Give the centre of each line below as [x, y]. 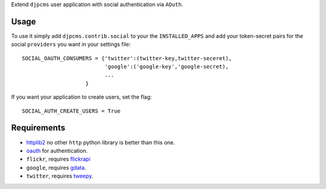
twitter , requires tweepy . [60, 176]
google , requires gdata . [56, 167]
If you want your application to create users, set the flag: [81, 97]
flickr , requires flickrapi [58, 159]
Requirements [38, 128]
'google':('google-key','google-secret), [167, 67]
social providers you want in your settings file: [71, 45]
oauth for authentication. [57, 150]
